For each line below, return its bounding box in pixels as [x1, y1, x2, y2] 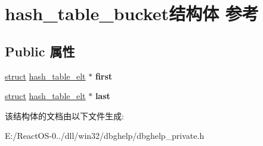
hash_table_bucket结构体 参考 [5, 1, 259, 26]
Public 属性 [5, 42, 75, 60]
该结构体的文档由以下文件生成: [5, 109, 124, 122]
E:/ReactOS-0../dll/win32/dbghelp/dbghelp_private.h [5, 129, 205, 142]
